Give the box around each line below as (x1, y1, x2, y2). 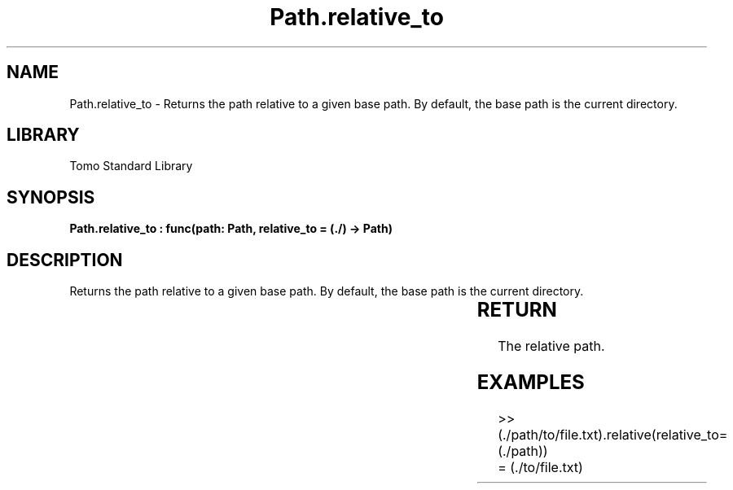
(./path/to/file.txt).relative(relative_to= (498, 426, 728, 443)
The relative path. (498, 338, 605, 355)
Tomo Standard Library (69, 159, 193, 173)
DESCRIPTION (7, 249, 123, 270)
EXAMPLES (476, 370, 585, 394)
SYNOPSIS (7, 186, 95, 208)
